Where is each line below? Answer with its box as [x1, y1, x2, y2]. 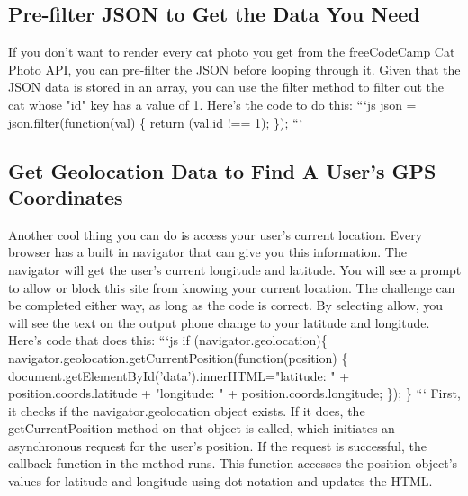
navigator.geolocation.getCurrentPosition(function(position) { [8, 348, 348, 367]
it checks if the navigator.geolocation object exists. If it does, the [8, 401, 365, 420]
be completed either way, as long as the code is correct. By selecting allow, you [8, 296, 444, 314]
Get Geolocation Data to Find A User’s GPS [8, 156, 436, 184]
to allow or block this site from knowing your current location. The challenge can [8, 278, 455, 297]
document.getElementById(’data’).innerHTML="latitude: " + [8, 366, 350, 385]
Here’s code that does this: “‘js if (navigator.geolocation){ [8, 331, 328, 350]
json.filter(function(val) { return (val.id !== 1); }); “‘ [8, 112, 303, 131]
